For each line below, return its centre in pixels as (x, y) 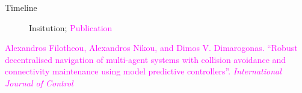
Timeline (21, 7)
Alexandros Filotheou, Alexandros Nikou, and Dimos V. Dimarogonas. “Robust (151, 48)
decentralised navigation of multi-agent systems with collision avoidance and (146, 59)
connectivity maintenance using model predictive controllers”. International (143, 71)
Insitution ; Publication (71, 27)
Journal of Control (39, 82)
